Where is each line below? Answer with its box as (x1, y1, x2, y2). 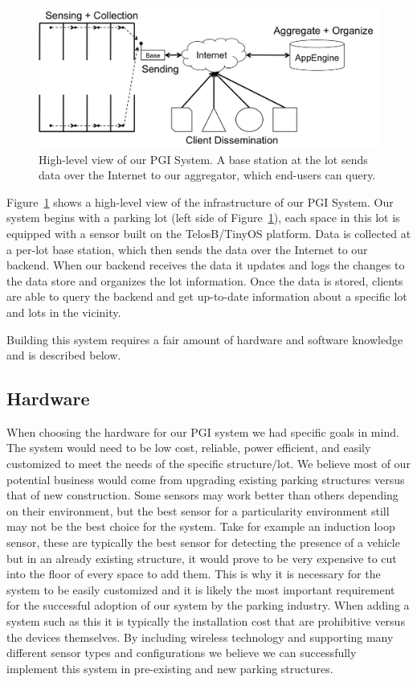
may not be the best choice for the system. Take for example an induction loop (6, 518, 395, 535)
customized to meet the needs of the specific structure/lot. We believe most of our (6, 455, 411, 472)
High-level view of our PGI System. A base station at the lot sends (39, 150, 368, 167)
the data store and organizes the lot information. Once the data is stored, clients (6, 272, 403, 289)
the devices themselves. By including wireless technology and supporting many (6, 628, 394, 645)
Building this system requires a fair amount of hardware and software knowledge (6, 331, 403, 347)
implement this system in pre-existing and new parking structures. (6, 659, 333, 676)
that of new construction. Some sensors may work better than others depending (6, 487, 399, 503)
